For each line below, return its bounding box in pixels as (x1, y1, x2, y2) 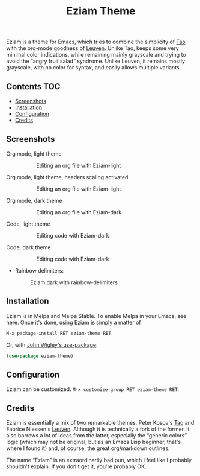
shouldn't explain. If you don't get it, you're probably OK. (6, 463, 147, 470)
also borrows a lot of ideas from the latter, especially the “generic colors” (6, 432, 187, 439)
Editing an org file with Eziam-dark (36, 208, 122, 215)
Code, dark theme (6, 243, 51, 251)
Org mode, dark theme (6, 197, 62, 204)
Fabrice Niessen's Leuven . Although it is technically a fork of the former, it (6, 425, 190, 433)
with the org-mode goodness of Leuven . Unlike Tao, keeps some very (6, 45, 179, 52)
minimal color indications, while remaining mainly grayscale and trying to (6, 51, 186, 59)
